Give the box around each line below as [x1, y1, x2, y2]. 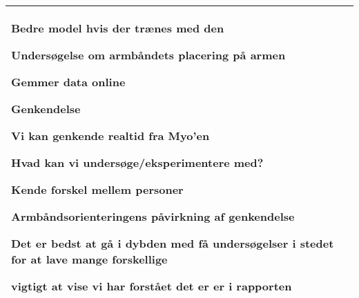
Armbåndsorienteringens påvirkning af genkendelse [11, 208, 295, 224]
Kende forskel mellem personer [11, 181, 184, 197]
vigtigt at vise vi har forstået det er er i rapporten [11, 278, 292, 294]
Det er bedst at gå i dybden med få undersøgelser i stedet [11, 235, 334, 251]
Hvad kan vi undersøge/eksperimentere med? [11, 155, 264, 170]
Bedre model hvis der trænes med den [11, 20, 224, 36]
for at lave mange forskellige [11, 251, 168, 267]
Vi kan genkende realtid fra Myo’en [11, 128, 210, 143]
